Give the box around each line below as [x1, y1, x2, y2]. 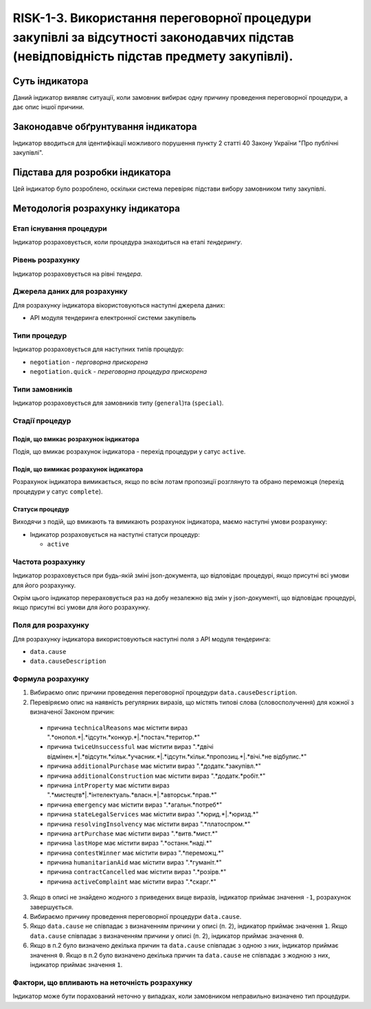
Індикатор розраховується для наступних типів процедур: [12, 345, 184, 354]
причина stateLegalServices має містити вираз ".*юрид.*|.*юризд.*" [47, 810, 259, 818]
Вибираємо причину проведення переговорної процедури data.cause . [30, 913, 242, 921]
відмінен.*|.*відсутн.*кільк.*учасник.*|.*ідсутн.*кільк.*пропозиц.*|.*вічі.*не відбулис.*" [47, 752, 307, 761]
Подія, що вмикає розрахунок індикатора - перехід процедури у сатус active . [12, 447, 246, 456]
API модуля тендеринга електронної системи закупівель [30, 314, 196, 322]
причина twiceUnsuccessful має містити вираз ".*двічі [47, 743, 214, 751]
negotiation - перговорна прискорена [30, 358, 148, 366]
